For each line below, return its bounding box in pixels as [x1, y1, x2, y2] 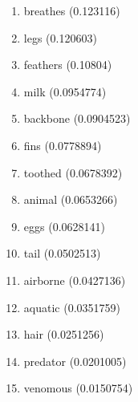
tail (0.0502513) [23, 245, 101, 262]
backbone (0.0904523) [23, 110, 131, 127]
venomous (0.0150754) [23, 380, 133, 396]
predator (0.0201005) [23, 352, 127, 369]
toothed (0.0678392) [23, 164, 123, 181]
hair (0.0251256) [23, 326, 104, 343]
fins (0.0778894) [23, 136, 102, 153]
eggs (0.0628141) [23, 217, 105, 234]
